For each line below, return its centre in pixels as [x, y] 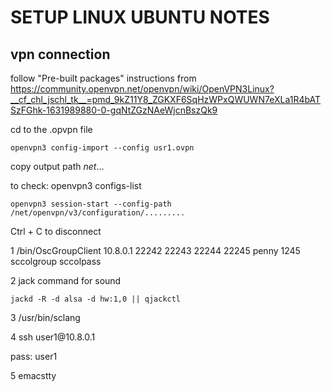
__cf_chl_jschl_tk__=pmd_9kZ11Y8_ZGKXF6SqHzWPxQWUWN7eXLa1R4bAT [166, 99]
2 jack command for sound [66, 280]
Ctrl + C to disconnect [56, 231]
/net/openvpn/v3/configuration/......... [98, 213]
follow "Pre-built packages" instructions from [103, 78]
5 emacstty [33, 375]
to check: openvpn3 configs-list [76, 185]
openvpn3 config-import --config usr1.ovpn [102, 148]
